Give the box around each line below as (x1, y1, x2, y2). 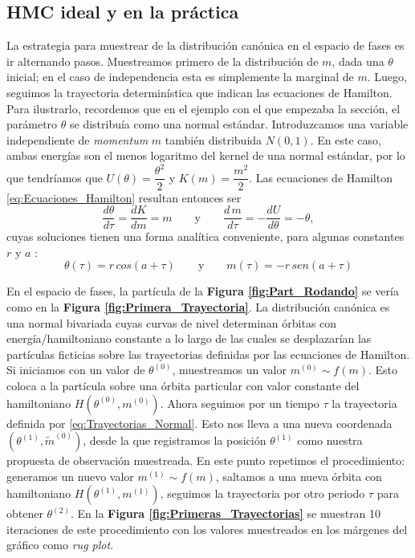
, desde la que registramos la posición (83, 432, 266, 449)
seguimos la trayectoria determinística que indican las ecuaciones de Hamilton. (6, 83, 393, 100)
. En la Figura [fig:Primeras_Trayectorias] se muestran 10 (71, 505, 381, 522)
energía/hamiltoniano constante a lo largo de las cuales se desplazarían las (6, 330, 372, 347)
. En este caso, (310, 131, 381, 148)
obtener (6, 505, 43, 522)
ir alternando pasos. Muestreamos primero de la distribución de (6, 52, 319, 69)
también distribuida (165, 131, 262, 148)
